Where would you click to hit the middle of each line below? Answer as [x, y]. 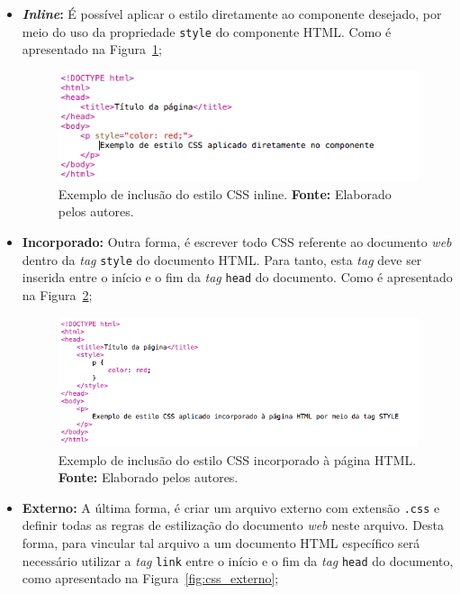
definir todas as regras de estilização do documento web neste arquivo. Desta [233, 525]
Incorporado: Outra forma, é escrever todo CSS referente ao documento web [237, 242]
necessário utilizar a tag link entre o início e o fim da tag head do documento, [238, 560]
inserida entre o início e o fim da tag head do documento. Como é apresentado [237, 277]
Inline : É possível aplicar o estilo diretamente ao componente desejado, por [232, 14]
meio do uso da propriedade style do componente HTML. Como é [207, 31]
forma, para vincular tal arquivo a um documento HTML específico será [221, 542]
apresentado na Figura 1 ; [92, 49]
